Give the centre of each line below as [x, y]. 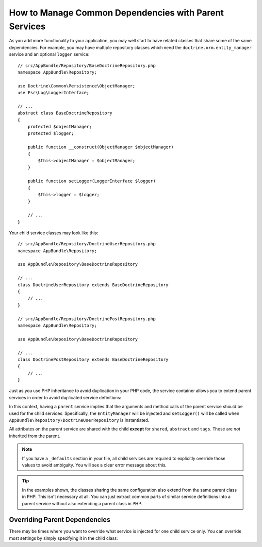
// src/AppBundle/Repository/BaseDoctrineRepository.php [87, 65]
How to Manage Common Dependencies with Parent [116, 13]
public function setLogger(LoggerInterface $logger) [92, 181]
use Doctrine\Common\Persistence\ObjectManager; [76, 86]
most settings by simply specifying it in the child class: [64, 538]
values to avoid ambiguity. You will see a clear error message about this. [94, 465]
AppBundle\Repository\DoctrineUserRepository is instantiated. [79, 420]
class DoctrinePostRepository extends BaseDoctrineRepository [93, 359]
